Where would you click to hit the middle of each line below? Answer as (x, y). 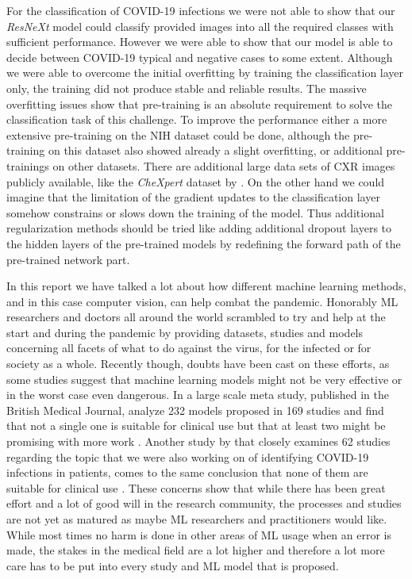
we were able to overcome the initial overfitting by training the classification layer (205, 73)
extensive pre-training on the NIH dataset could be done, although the (178, 134)
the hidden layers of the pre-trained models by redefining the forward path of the (204, 243)
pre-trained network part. (68, 259)
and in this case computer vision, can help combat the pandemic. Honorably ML (202, 301)
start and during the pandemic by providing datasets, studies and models (185, 332)
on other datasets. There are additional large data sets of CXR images (224, 165)
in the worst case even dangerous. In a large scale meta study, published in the (198, 395)
